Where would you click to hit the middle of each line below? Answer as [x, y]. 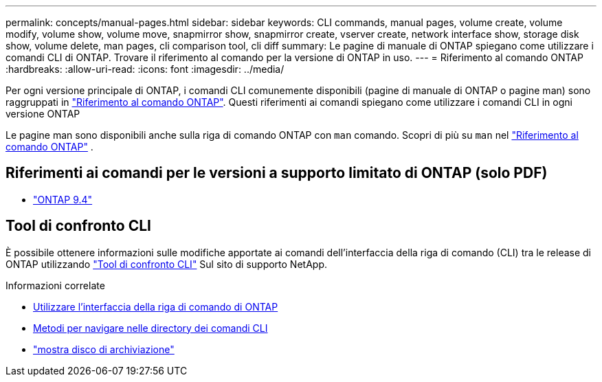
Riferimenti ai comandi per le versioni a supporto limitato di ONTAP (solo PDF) [277, 173]
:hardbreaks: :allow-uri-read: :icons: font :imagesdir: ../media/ [145, 69]
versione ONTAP [43, 114]
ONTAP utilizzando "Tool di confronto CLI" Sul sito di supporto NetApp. [166, 264]
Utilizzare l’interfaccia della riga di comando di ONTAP [156, 306]
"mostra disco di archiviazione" [104, 349]
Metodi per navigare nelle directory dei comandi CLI [150, 328]
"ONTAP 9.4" [63, 199]
